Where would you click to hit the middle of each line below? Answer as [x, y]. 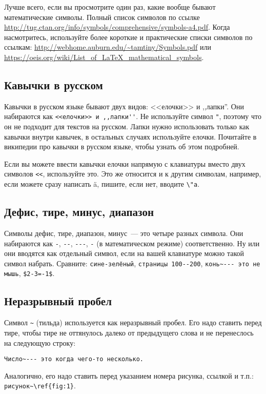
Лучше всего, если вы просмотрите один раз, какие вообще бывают [110, 7]
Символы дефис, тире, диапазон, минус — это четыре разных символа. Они [124, 233]
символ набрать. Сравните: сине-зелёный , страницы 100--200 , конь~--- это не [132, 263]
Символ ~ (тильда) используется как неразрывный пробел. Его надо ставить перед [133, 322]
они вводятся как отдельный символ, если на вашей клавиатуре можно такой [124, 253]
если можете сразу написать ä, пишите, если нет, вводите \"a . [102, 184]
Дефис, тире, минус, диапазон [79, 212]
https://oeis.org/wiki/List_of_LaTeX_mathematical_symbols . [104, 57]
